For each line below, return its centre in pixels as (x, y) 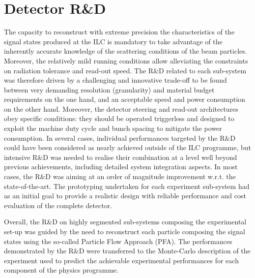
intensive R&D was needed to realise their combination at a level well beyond (121, 157)
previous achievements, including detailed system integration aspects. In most (121, 167)
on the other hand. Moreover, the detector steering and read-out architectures (121, 108)
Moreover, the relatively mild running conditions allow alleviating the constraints (126, 60)
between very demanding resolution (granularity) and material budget (109, 89)
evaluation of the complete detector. (58, 205)
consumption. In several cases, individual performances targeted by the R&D (120, 138)
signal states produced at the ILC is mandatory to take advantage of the (113, 41)
